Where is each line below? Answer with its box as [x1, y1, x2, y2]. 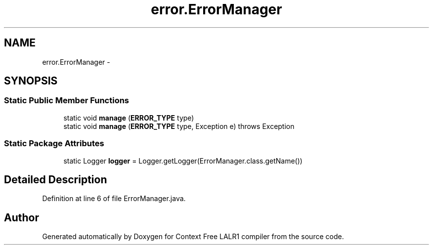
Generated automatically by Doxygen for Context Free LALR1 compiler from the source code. [42, 232, 344, 241]
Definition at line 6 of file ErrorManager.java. [42, 194, 186, 203]
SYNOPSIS [4, 75, 58, 87]
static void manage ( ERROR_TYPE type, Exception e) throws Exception [63, 122, 295, 130]
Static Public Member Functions [4, 95, 130, 106]
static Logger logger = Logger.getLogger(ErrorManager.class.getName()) [63, 156, 303, 165]
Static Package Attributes [4, 138, 104, 149]
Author [4, 211, 39, 224]
